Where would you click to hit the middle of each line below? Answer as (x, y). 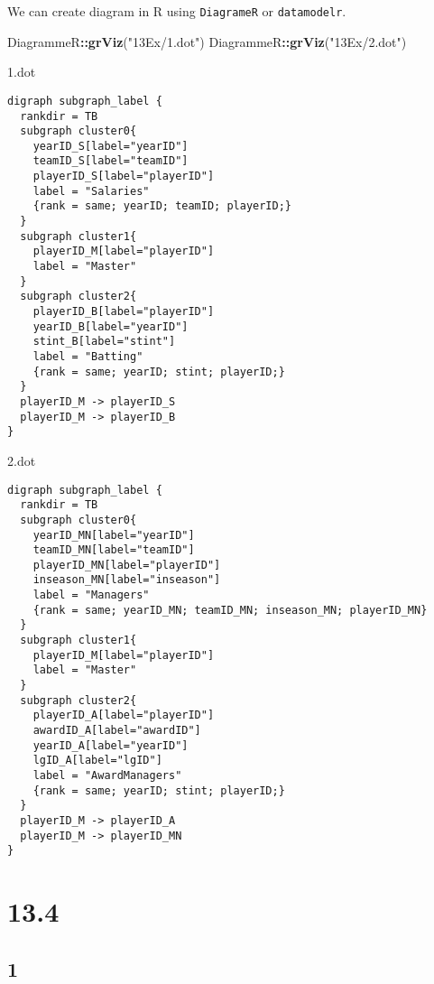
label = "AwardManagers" (107, 775)
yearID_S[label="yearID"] (111, 146)
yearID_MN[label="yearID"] (114, 535)
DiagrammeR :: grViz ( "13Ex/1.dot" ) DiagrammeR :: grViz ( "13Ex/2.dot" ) (207, 41)
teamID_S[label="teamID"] (111, 161)
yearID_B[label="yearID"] (111, 326)
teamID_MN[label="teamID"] (114, 550)
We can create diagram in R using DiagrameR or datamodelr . (177, 11)
